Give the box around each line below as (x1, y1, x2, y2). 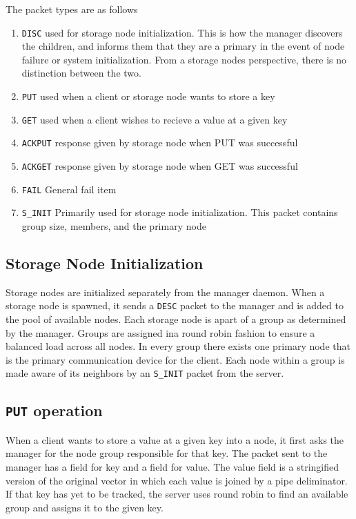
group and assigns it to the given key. (6, 500, 164, 514)
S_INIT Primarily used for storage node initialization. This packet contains (21, 205, 338, 219)
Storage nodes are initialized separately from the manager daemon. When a (6, 284, 325, 299)
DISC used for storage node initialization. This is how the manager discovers (21, 25, 343, 39)
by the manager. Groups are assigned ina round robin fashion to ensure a (6, 325, 315, 340)
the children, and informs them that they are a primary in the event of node (21, 39, 345, 53)
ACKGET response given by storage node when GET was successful (21, 159, 298, 173)
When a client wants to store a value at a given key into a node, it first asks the (6, 432, 344, 447)
